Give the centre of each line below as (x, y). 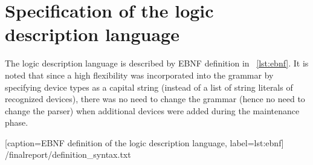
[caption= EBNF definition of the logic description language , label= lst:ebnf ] (144, 142)
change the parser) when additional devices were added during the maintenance (152, 110)
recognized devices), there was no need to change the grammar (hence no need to (155, 99)
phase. (17, 122)
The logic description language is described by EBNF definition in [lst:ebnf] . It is (157, 63)
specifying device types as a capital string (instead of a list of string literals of (149, 87)
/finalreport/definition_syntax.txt (68, 154)
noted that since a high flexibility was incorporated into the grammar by (139, 75)
